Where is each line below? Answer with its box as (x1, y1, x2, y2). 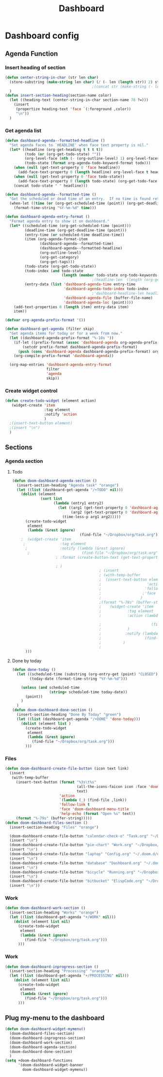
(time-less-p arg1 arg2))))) (62, 514, 121, 519)
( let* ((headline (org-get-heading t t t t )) (9, 147, 103, 152)
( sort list (40, 496, 63, 501)
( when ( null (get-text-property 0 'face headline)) (14, 165, 120, 170)
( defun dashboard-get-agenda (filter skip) (5, 326, 95, 331)
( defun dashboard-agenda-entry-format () (5, 214, 90, 219)
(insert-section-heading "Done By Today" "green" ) (16, 712, 121, 717)
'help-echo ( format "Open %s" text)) (59, 811, 136, 816)
